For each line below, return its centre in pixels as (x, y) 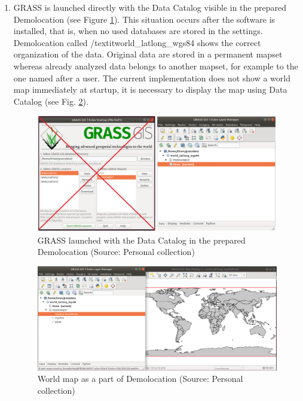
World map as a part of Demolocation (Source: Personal (140, 379)
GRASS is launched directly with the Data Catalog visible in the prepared (150, 7)
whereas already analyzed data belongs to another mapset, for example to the (156, 66)
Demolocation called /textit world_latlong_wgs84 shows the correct (137, 42)
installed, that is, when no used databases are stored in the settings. (138, 31)
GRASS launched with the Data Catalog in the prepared (141, 240)
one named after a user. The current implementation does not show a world (152, 78)
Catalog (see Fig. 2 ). (51, 101)
